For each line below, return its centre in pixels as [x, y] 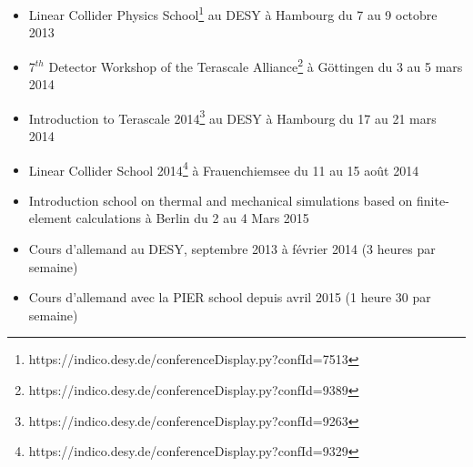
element [50, 218]
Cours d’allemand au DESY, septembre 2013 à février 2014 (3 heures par [232, 248]
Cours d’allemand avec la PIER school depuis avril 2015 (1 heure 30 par [230, 297]
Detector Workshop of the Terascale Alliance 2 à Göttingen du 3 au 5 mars [256, 65]
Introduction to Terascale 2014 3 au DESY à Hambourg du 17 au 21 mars [232, 117]
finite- [433, 200]
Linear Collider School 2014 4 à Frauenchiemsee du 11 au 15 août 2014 [224, 168]
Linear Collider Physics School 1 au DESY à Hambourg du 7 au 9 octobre [233, 13]
